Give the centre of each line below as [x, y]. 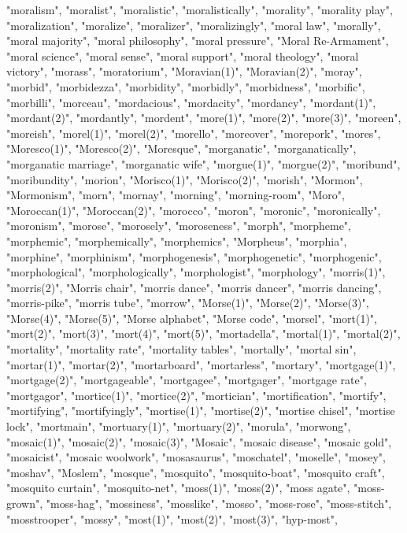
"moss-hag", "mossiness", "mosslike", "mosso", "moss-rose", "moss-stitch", [219, 503]
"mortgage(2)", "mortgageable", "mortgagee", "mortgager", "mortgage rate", [187, 380]
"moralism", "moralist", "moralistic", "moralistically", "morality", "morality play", [200, 9]
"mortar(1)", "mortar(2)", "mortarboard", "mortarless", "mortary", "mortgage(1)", [201, 364]
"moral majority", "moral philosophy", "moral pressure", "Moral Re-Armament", [198, 41]
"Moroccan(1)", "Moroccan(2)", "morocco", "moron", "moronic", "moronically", [194, 210]
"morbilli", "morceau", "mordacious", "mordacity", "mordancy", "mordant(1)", [191, 102]
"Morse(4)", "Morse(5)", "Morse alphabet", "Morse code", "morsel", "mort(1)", [192, 318]
